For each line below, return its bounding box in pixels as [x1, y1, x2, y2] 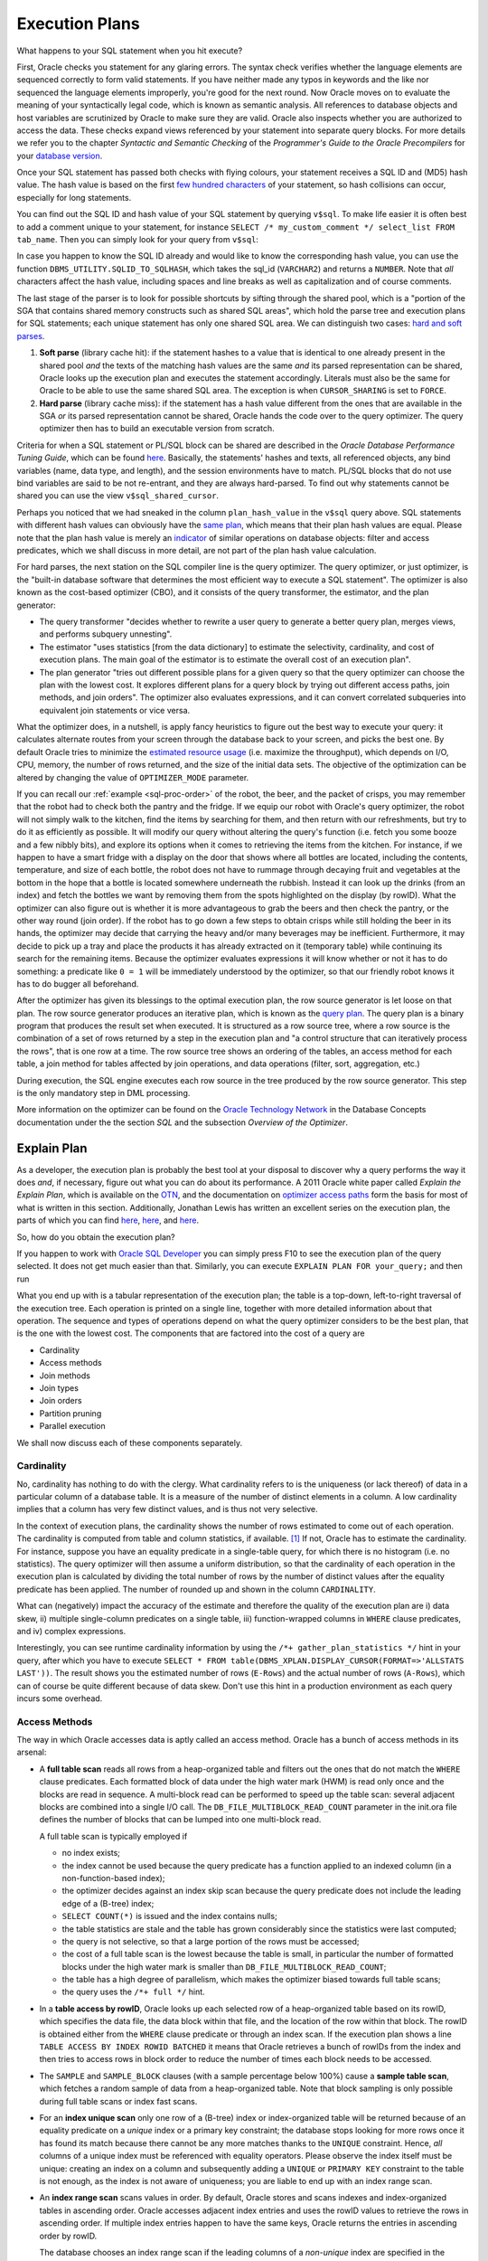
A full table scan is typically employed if [39, 1831, 188, 1841]
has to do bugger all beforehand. [16, 978, 139, 989]
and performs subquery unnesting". [39, 629, 173, 639]
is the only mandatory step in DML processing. [16, 1088, 191, 1099]
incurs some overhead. [16, 1692, 103, 1704]
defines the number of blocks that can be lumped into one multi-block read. [39, 1814, 322, 1825]
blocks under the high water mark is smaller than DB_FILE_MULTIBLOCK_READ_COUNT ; [61, 1961, 387, 1972]
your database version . [16, 150, 103, 161]
